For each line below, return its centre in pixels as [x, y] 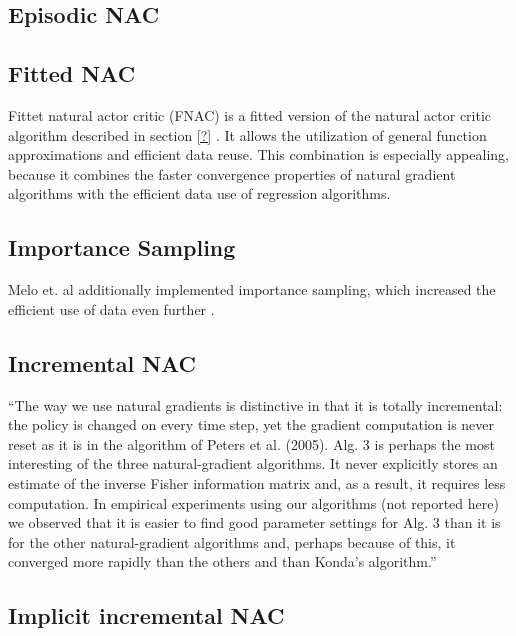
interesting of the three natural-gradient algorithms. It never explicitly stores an [253, 463]
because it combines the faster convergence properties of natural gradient [232, 173]
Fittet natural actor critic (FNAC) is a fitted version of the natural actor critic [250, 114]
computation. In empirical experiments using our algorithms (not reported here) [253, 502]
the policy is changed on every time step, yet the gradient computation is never [251, 424]
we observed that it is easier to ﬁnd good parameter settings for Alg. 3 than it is [254, 522]
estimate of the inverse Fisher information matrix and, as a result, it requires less [257, 482]
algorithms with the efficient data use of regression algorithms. [199, 193]
